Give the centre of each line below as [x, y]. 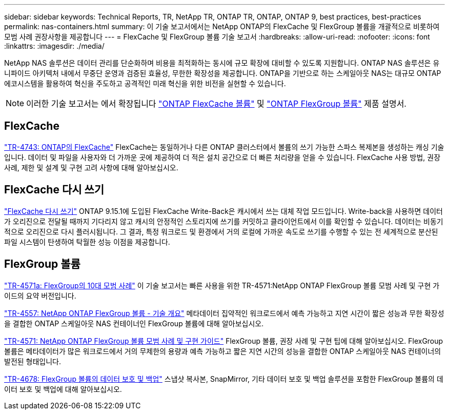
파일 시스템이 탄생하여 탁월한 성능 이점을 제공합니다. [87, 242]
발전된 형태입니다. [33, 361]
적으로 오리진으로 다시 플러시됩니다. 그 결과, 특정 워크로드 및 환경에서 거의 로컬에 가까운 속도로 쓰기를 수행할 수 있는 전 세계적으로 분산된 [221, 231]
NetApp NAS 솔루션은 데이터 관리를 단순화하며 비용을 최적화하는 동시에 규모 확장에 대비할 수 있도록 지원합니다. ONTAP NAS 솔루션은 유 [222, 63]
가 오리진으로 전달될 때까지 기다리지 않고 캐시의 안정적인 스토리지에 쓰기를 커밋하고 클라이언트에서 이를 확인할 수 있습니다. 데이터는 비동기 [224, 221]
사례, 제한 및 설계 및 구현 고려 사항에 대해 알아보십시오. [91, 167]
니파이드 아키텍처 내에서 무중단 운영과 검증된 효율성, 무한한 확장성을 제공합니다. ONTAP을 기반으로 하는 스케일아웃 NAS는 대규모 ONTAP [223, 73]
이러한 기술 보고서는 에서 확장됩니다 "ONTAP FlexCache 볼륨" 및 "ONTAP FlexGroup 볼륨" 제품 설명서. [216, 104]
